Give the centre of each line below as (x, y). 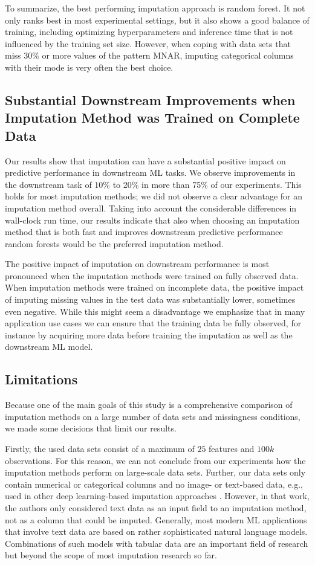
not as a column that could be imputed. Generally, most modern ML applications (156, 519)
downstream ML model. (49, 347)
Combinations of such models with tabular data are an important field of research (157, 543)
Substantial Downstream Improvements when (150, 99)
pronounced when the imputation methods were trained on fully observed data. (152, 275)
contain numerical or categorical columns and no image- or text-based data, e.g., (154, 484)
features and (232, 449)
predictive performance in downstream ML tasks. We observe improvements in (150, 173)
